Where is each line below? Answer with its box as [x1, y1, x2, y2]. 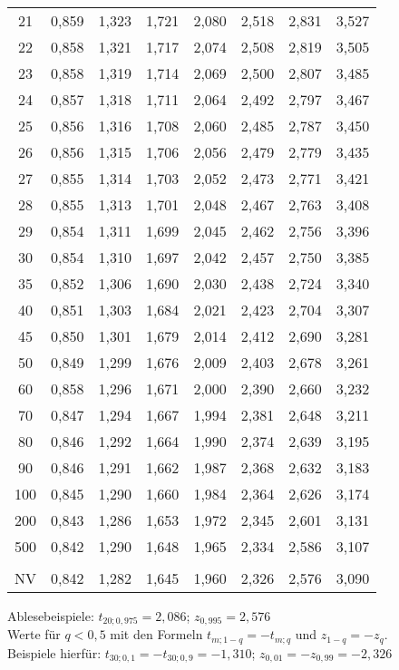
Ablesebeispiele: [7, 607, 94, 625]
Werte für [7, 625, 61, 644]
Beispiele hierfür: [7, 643, 102, 662]
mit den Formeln [110, 625, 203, 644]
